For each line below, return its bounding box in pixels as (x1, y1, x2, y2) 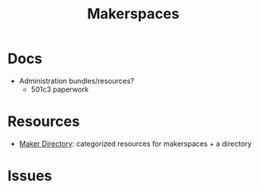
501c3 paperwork (30, 85, 89, 94)
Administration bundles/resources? (18, 76, 135, 85)
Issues (7, 167, 53, 185)
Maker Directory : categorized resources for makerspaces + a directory (18, 139, 252, 148)
